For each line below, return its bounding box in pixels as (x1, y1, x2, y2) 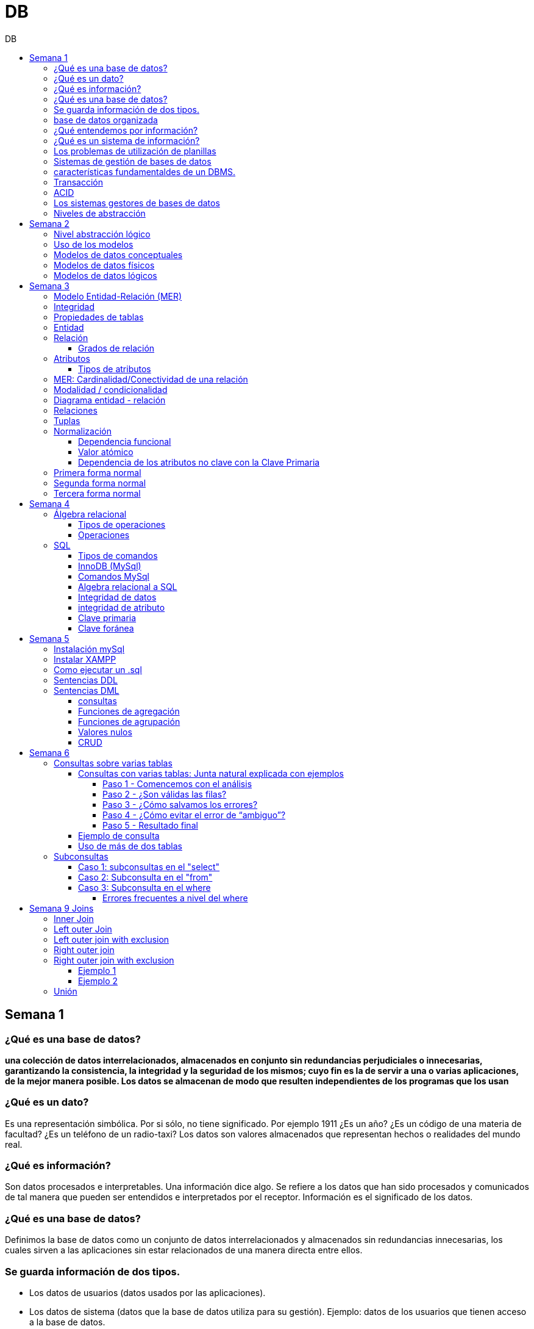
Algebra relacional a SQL (78, 581, 177, 592)
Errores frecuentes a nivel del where (102, 892, 248, 903)
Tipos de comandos (78, 550, 158, 561)
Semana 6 (29, 747, 70, 758)
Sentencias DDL (54, 674, 118, 685)
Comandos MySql (78, 571, 149, 582)
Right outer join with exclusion (54, 954, 174, 965)
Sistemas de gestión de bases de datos (54, 156, 212, 167)
